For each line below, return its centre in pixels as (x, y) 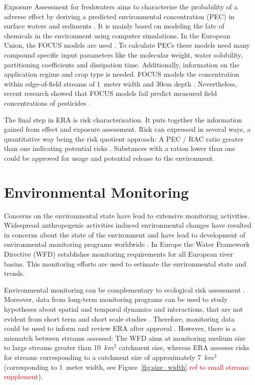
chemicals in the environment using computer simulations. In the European (117, 35)
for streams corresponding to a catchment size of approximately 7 (103, 357)
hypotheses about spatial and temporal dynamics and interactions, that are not (124, 309)
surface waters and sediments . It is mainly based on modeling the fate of (114, 26)
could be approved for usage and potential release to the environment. (109, 158)
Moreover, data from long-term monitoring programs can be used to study (116, 299)
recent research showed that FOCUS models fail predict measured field (111, 93)
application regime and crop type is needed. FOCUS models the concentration (122, 74)
